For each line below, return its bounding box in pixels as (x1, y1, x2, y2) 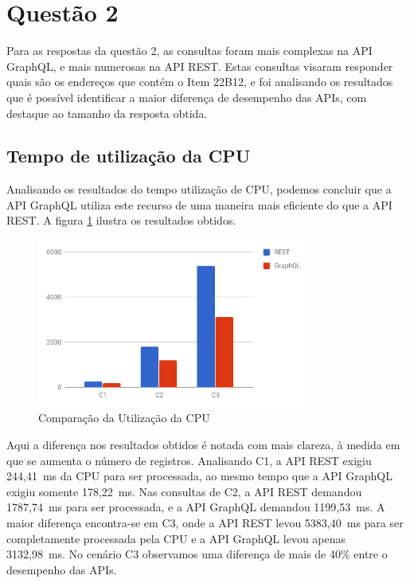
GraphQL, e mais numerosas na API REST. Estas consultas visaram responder (6, 57, 393, 74)
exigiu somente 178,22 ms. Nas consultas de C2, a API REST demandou (6, 483, 362, 499)
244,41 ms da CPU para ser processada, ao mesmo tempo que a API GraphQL (6, 468, 392, 484)
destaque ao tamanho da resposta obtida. (6, 104, 208, 121)
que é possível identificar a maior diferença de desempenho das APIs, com (6, 88, 367, 105)
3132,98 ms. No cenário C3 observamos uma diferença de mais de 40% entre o (6, 546, 388, 562)
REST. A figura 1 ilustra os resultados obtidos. (6, 212, 236, 229)
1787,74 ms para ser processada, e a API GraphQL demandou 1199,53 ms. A (6, 499, 385, 515)
